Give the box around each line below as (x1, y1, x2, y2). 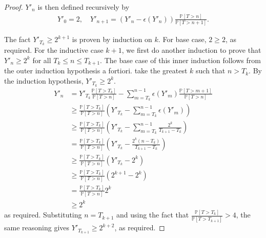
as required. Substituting (4, 209, 82, 220)
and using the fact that (116, 209, 189, 220)
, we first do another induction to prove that (121, 45, 261, 55)
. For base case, (158, 34, 207, 45)
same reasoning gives (4, 222, 70, 233)
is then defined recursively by (37, 2, 130, 12)
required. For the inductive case (4, 45, 104, 55)
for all (32, 54, 51, 65)
